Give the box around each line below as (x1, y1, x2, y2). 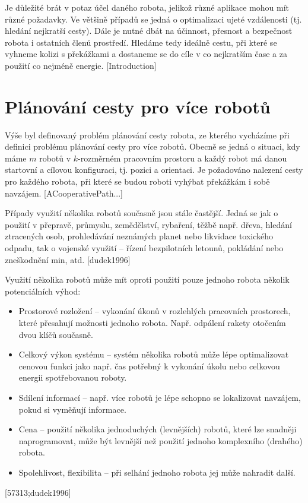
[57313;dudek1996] (5, 486, 71, 498)
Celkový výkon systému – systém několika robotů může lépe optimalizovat (18, 348, 289, 360)
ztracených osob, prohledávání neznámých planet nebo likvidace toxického (5, 230, 274, 242)
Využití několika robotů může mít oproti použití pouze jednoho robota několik (5, 273, 290, 286)
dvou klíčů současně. (18, 328, 93, 340)
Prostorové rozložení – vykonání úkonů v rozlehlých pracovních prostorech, (18, 305, 291, 317)
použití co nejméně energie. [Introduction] (5, 59, 157, 71)
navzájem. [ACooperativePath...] (5, 186, 123, 199)
